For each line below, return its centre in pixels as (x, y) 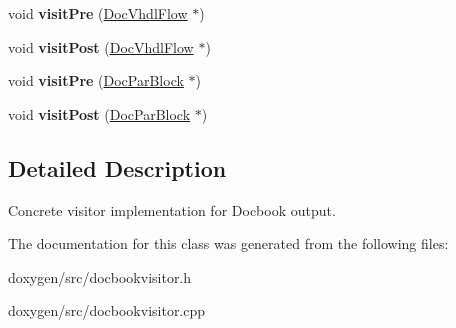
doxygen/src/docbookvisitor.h (100, 276)
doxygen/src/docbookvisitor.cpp (107, 310)
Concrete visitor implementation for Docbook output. (172, 209)
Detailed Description (117, 167)
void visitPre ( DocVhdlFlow (98, 13)
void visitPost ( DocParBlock (99, 113)
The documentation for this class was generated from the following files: (228, 243)
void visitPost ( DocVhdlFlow (101, 46)
